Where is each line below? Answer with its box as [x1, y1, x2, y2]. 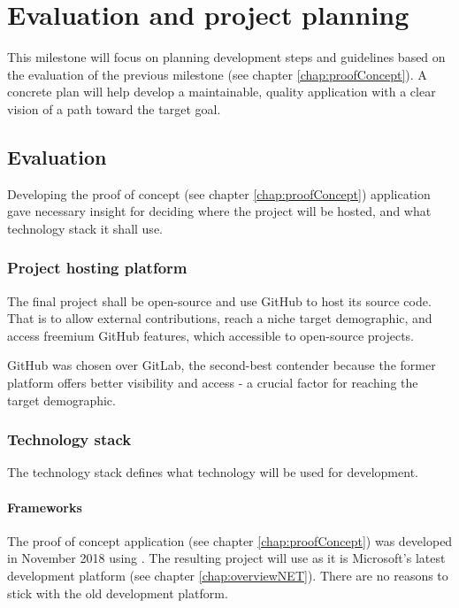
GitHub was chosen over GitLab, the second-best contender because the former [7, 356, 436, 374]
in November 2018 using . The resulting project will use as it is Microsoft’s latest [7, 549, 446, 567]
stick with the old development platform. [7, 583, 228, 602]
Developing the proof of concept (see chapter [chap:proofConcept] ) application [7, 184, 431, 203]
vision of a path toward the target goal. [7, 99, 221, 118]
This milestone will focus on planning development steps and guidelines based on [7, 48, 446, 66]
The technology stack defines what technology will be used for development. [7, 463, 418, 481]
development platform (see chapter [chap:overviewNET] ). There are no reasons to [7, 566, 448, 585]
